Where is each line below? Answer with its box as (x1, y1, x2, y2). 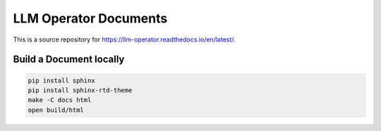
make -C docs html (28, 96, 92, 104)
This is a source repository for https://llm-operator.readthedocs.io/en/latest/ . (13, 35, 236, 44)
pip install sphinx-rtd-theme (28, 86, 133, 94)
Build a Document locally (13, 54, 125, 65)
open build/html (28, 106, 85, 114)
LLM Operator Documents (13, 11, 168, 26)
